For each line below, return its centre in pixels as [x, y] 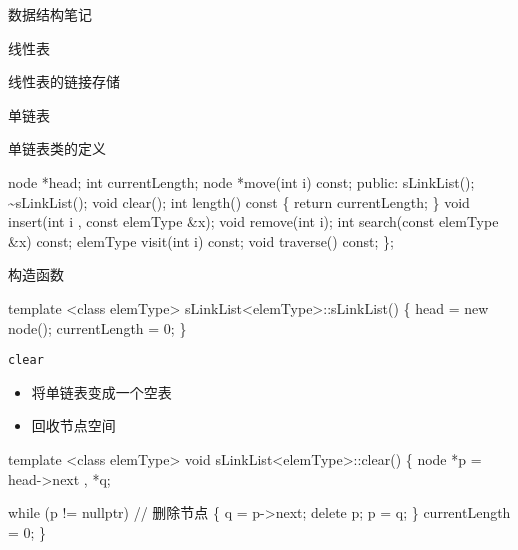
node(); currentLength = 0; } [97, 327]
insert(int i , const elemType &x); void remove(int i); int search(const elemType [253, 221]
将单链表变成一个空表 [101, 391]
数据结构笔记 [50, 14]
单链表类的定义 [57, 148]
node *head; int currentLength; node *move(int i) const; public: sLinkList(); [241, 181]
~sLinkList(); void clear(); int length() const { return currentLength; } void [239, 201]
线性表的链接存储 [64, 81]
